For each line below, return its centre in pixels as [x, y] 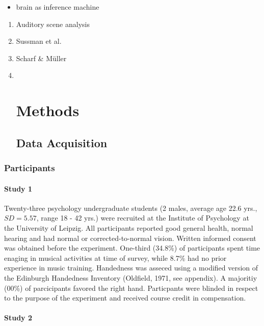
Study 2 [18, 318]
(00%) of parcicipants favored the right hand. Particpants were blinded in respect [131, 288]
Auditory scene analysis [53, 24]
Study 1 [18, 188]
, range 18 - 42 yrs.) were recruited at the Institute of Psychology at [143, 218]
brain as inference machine [58, 7]
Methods [48, 110]
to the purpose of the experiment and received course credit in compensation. [125, 298]
